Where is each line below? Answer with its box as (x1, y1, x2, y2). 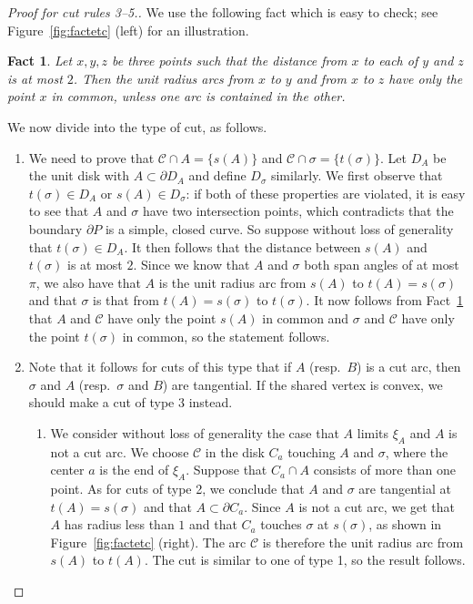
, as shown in (368, 515, 442, 534)
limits (357, 423, 389, 442)
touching (287, 442, 336, 461)
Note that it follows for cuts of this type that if (28, 357, 292, 376)
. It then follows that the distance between (124, 237, 361, 256)
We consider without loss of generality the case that (50, 423, 339, 442)
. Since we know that (133, 255, 250, 274)
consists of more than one (313, 460, 456, 479)
